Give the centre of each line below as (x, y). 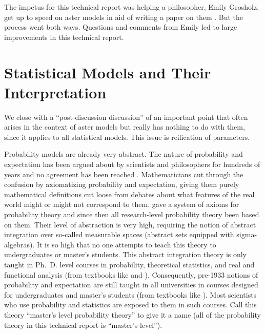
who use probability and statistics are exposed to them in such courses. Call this (130, 305)
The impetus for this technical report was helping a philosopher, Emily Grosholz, (132, 7)
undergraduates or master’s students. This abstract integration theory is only (126, 254)
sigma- (247, 234)
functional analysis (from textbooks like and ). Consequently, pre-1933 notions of (131, 274)
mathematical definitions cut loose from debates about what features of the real (129, 194)
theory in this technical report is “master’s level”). (83, 325)
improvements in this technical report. (64, 37)
